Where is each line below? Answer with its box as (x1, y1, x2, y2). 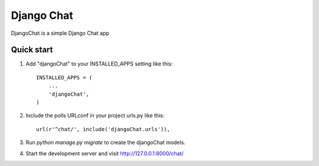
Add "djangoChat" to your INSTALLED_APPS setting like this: (25, 60, 173, 67)
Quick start (11, 45, 53, 55)
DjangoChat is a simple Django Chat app (11, 30, 109, 37)
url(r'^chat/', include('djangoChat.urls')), (36, 126, 171, 132)
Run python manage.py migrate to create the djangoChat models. (25, 139, 185, 146)
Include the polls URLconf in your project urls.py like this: (25, 112, 165, 119)
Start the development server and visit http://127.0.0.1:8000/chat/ (25, 149, 184, 157)
